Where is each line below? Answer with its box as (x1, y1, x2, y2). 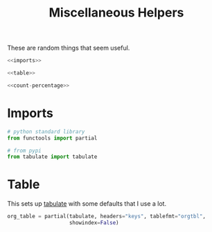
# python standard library (7, 128, 85, 135)
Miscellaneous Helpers (48, 5, 184, 21)
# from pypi (7, 147, 42, 154)
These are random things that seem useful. (7, 43, 130, 52)
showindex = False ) (69, 220, 119, 226)
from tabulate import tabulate (7, 153, 98, 160)
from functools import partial (7, 135, 98, 142)
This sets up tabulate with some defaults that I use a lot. (7, 200, 167, 208)
